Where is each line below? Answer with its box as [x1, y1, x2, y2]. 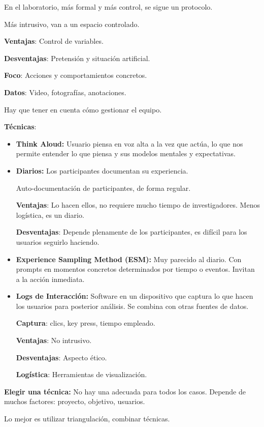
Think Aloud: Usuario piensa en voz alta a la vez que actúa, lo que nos [16, 138, 243, 149]
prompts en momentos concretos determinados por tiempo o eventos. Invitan [16, 264, 255, 274]
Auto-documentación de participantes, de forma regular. [16, 182, 191, 193]
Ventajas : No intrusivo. [16, 335, 92, 346]
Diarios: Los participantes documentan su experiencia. [16, 165, 188, 176]
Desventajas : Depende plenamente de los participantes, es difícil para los [16, 226, 247, 237]
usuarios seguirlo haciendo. [16, 236, 100, 247]
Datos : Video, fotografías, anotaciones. [4, 87, 126, 97]
